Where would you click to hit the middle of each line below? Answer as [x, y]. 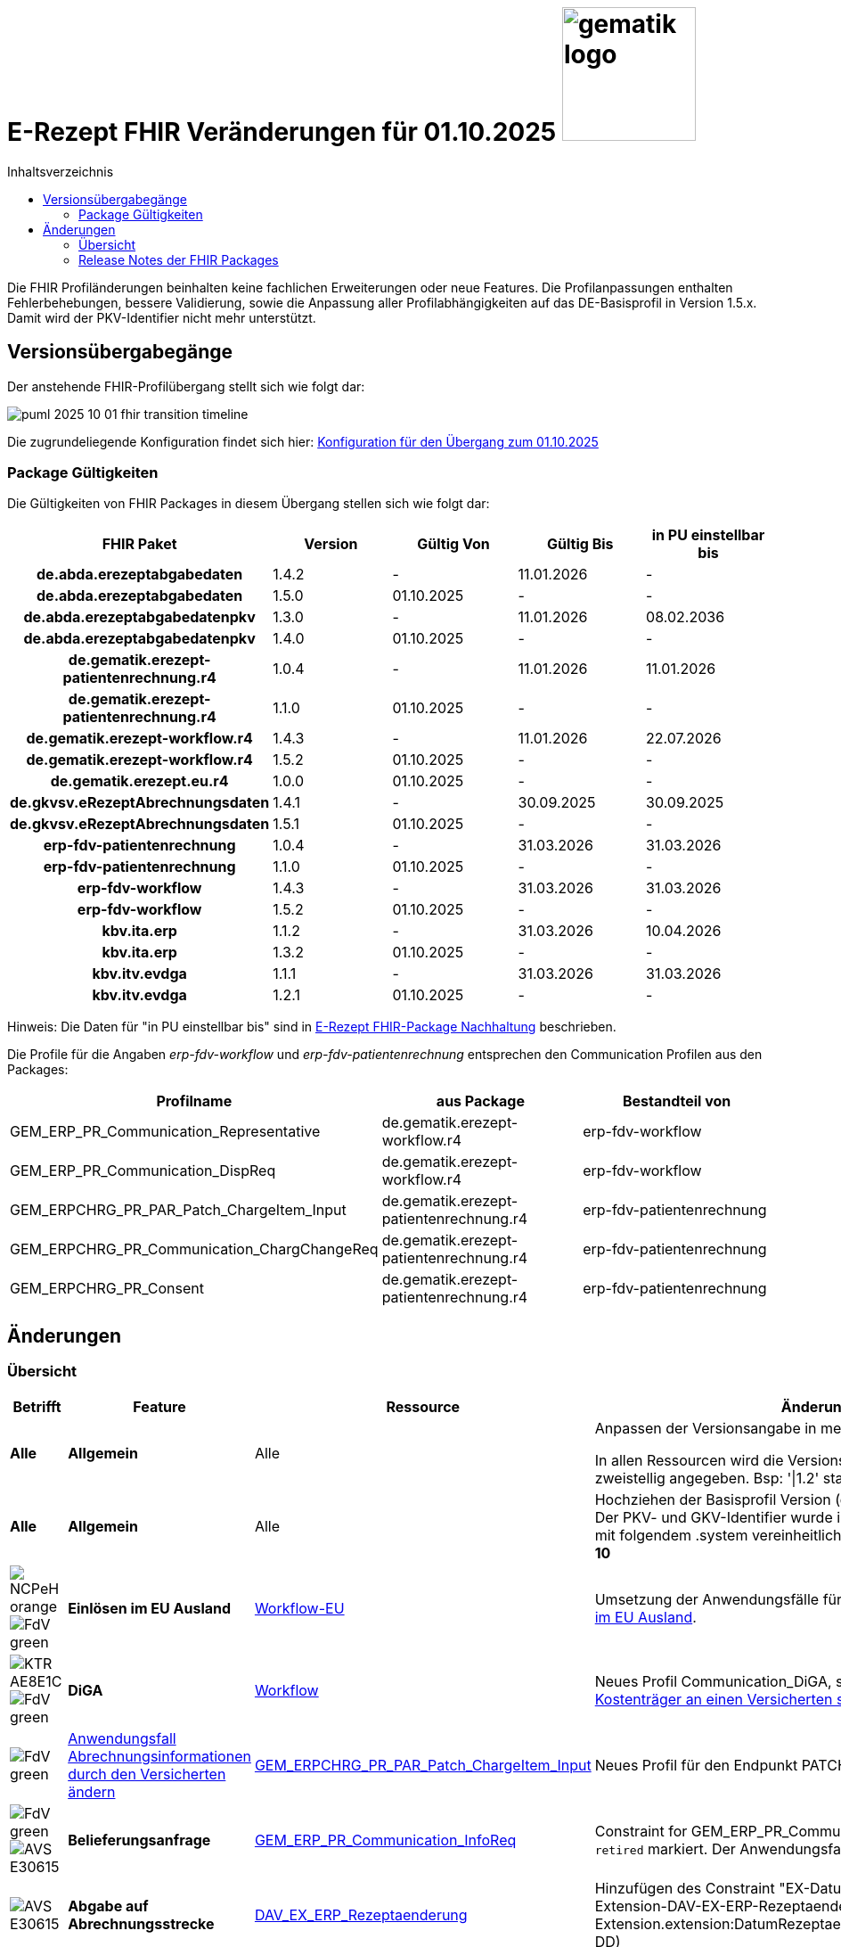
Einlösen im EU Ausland [150, 1608]
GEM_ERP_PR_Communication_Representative [165, 1132]
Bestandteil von [677, 1101]
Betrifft [37, 1406]
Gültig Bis [580, 544]
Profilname [194, 1101]
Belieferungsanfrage [139, 1840]
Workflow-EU [299, 1608]
